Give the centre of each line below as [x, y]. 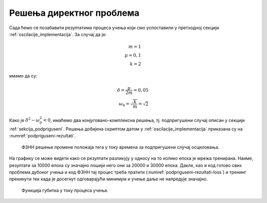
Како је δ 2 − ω [24, 120]
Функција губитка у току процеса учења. [65, 190]
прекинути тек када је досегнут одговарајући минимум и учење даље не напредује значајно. [108, 179]
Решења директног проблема [74, 13]
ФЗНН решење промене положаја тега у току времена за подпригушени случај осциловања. [120, 147]
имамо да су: [23, 76]
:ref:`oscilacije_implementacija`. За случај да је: [58, 34]
